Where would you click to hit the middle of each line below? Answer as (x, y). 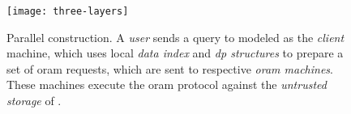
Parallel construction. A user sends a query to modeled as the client (175, 37)
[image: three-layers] (68, 11)
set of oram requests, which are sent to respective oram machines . (170, 68)
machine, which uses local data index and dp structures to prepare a (175, 53)
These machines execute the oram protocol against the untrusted (167, 84)
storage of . (34, 101)
